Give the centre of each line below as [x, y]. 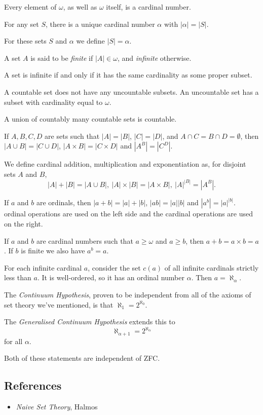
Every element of [30, 7]
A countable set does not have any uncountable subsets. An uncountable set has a [131, 91]
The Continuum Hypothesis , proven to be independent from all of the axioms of [128, 294]
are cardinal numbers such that [85, 240]
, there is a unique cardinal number [100, 24]
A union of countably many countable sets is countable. [90, 119]
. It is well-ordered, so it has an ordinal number [111, 277]
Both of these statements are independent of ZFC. [82, 358]
